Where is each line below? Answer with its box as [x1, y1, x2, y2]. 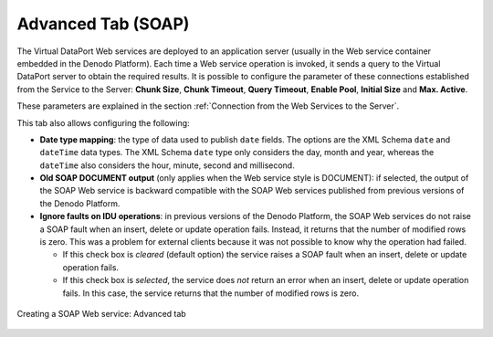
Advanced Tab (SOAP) [16, 14, 190, 34]
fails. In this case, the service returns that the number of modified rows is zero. [62, 288, 360, 299]
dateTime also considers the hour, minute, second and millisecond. [39, 160, 296, 171]
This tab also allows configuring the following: [16, 117, 191, 128]
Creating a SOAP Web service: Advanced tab [16, 308, 186, 319]
